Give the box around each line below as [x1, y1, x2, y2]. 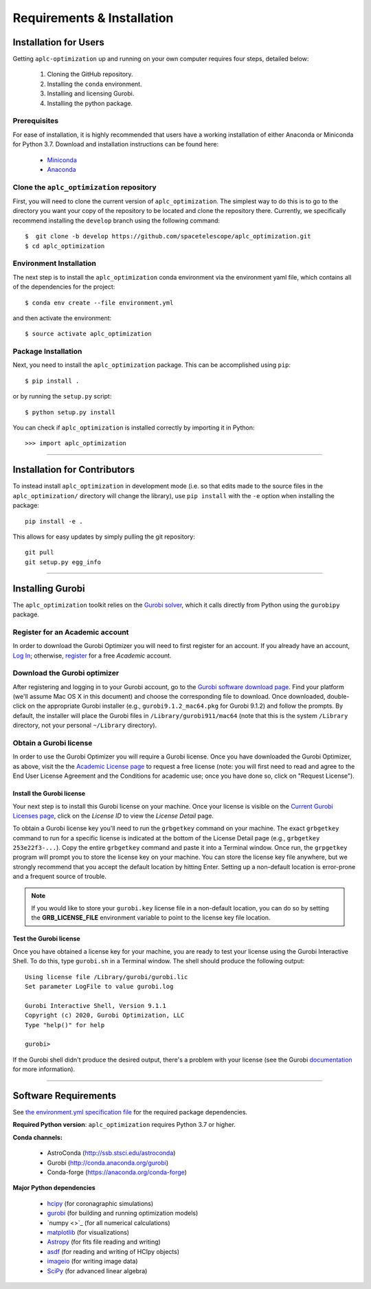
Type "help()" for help [25, 1021, 105, 1029]
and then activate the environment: [12, 313, 112, 322]
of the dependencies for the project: [12, 282, 115, 291]
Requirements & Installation [12, 10, 174, 25]
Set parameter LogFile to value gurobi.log [25, 983, 174, 990]
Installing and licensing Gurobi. [47, 89, 135, 98]
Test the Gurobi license [12, 934, 80, 943]
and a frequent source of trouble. [12, 873, 106, 881]
